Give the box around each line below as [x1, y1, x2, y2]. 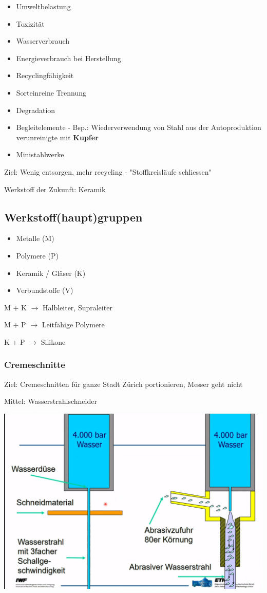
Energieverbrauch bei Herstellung [16, 52, 121, 63]
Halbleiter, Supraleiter [43, 302, 112, 312]
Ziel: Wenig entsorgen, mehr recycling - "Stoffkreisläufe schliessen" [4, 166, 212, 177]
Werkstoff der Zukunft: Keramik [4, 183, 106, 194]
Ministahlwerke [16, 149, 64, 160]
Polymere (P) [16, 250, 59, 261]
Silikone [41, 336, 66, 347]
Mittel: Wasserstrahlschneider [4, 396, 97, 406]
